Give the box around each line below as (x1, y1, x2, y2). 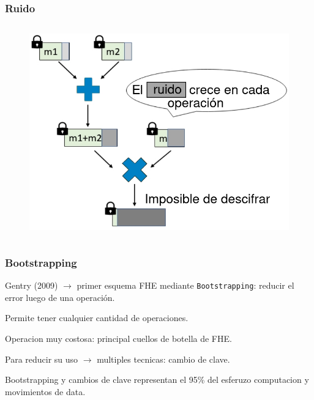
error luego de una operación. (5, 291, 115, 303)
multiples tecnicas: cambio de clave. (97, 352, 230, 365)
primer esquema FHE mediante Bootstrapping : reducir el (77, 279, 294, 292)
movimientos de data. (5, 385, 86, 398)
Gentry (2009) (5, 279, 58, 292)
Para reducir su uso (5, 352, 78, 365)
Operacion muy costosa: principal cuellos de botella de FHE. (5, 331, 232, 344)
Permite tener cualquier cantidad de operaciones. (5, 311, 189, 324)
